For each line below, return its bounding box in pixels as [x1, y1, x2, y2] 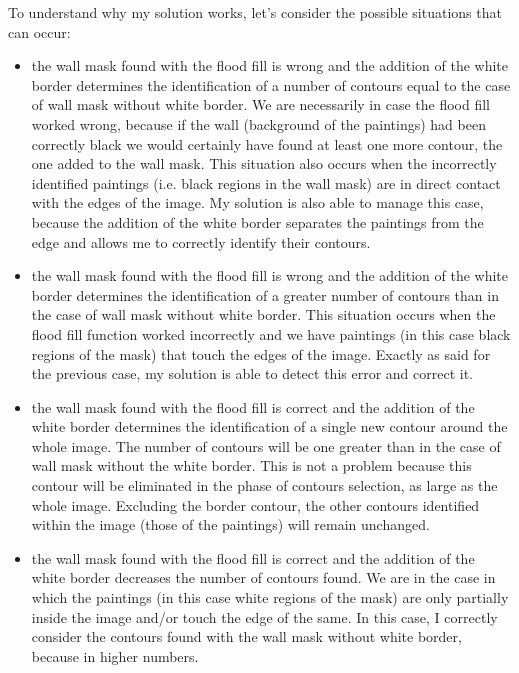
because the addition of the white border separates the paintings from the [31, 211, 484, 232]
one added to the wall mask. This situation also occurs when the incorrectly [31, 153, 497, 174]
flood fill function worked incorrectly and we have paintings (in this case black [31, 323, 511, 344]
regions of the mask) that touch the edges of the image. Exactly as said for [31, 343, 491, 364]
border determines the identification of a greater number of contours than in [31, 284, 499, 305]
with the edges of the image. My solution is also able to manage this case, [31, 192, 484, 213]
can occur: [8, 21, 71, 42]
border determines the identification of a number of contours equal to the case [31, 74, 511, 95]
